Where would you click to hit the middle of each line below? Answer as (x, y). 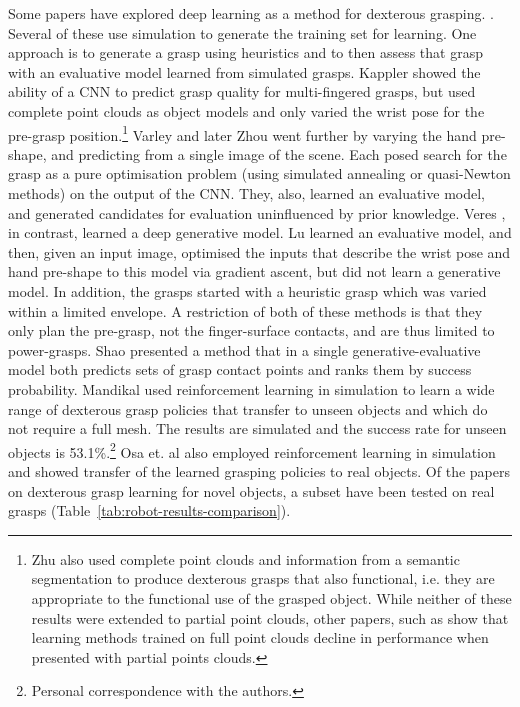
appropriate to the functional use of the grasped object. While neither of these (271, 597)
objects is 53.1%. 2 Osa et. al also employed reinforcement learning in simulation (252, 450)
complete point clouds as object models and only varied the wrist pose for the (246, 110)
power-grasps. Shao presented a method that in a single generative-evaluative (244, 349)
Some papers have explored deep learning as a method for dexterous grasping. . (251, 13)
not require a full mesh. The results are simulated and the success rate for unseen (257, 428)
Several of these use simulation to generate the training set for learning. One (242, 32)
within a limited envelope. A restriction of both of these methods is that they (245, 310)
